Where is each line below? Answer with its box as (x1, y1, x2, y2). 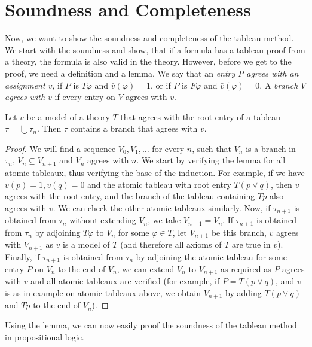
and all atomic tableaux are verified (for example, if (30, 275, 220, 287)
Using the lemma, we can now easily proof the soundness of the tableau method (5, 319, 297, 331)
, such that (192, 142, 231, 154)
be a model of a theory (26, 110, 110, 123)
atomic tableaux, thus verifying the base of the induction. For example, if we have (5, 166, 305, 178)
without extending (69, 214, 136, 226)
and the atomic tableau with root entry (87, 178, 231, 190)
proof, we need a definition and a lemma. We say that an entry (5, 66, 235, 79)
